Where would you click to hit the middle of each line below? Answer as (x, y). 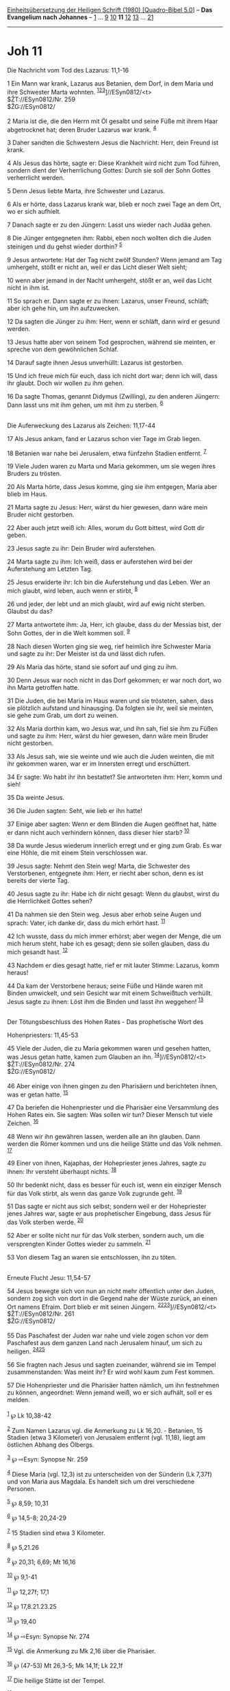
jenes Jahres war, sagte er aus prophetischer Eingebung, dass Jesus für (109, 1214)
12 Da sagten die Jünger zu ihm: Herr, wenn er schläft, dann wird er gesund (114, 321)
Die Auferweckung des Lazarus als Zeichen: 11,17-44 (81, 425)
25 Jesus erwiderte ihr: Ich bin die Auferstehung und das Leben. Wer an (109, 582)
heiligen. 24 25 (26, 1351)
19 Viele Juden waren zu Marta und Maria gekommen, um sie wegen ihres (111, 466)
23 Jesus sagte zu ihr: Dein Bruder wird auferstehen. (81, 549)
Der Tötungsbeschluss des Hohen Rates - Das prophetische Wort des (105, 1022)
